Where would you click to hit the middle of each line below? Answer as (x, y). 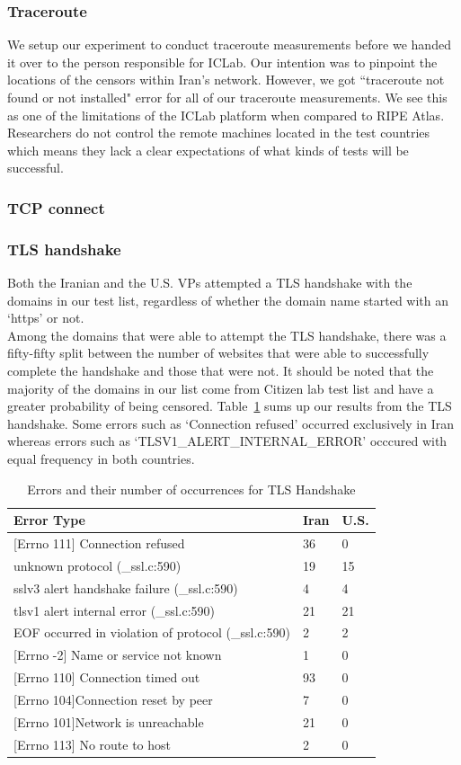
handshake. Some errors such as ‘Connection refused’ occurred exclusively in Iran (230, 423)
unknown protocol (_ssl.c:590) (98, 565)
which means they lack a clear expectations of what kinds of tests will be (208, 150)
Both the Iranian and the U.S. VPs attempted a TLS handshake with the (210, 283)
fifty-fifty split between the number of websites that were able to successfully (218, 353)
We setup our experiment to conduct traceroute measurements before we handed (229, 44)
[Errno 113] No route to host (93, 744)
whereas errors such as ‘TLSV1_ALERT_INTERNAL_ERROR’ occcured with (227, 441)
